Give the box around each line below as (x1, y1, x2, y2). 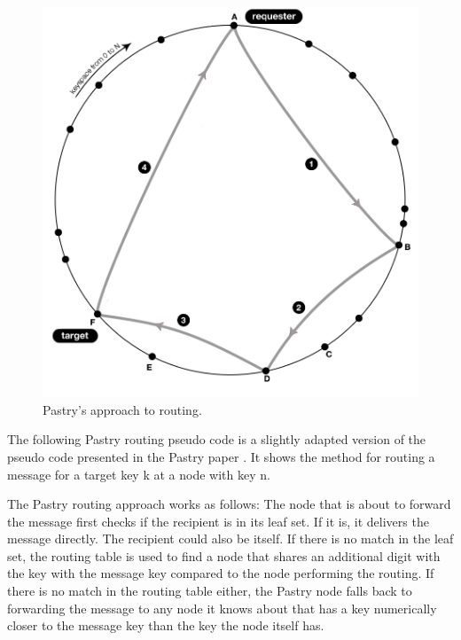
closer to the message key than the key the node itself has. (7, 616, 324, 635)
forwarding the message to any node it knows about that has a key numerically (7, 598, 437, 617)
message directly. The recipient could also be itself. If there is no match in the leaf (7, 529, 454, 548)
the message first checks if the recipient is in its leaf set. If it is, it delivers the (7, 511, 429, 530)
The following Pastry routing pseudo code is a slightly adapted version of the (7, 430, 426, 449)
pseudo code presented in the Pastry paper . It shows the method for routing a (7, 447, 435, 465)
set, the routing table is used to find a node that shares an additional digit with (7, 546, 441, 565)
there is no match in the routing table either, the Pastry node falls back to (7, 581, 412, 600)
